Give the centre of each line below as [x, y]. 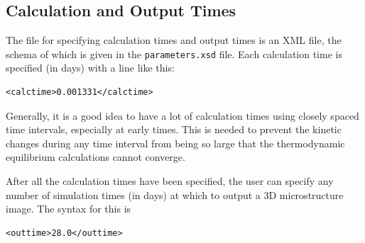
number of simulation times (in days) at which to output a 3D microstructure [175, 194]
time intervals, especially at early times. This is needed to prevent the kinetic [174, 129]
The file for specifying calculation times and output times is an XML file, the [174, 40]
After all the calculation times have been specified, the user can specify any [170, 181]
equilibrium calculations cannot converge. [96, 157]
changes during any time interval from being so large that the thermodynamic [175, 143]
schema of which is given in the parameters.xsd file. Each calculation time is [174, 53]
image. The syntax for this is [69, 209]
